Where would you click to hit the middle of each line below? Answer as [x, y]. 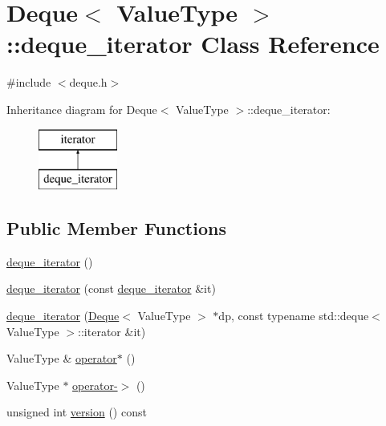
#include [29, 82]
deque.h [88, 82]
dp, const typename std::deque [294, 316]
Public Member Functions [116, 228]
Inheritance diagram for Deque [82, 109]
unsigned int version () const [77, 412]
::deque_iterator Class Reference [193, 44]
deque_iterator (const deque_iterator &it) [111, 288]
